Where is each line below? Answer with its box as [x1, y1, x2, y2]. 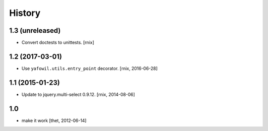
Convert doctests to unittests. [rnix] [21, 40, 94, 46]
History [9, 7, 41, 18]
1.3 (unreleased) [9, 26, 61, 35]
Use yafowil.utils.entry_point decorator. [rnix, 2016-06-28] [21, 65, 158, 71]
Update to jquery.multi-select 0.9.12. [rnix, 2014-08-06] [21, 91, 135, 97]
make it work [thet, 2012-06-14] [21, 117, 87, 124]
